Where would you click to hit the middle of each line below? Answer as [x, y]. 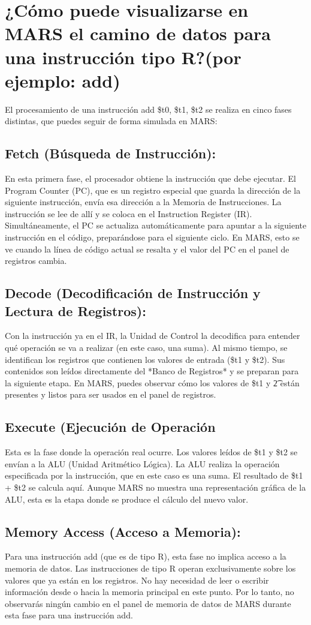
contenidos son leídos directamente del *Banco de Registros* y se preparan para [152, 371]
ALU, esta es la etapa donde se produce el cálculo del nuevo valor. [127, 499]
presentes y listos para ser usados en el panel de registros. [111, 394]
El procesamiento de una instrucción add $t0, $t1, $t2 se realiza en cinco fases [148, 109]
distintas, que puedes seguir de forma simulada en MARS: [111, 121]
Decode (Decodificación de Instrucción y [133, 293]
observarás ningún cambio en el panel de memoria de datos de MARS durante [148, 603]
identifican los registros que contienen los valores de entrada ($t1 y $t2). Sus [145, 359]
